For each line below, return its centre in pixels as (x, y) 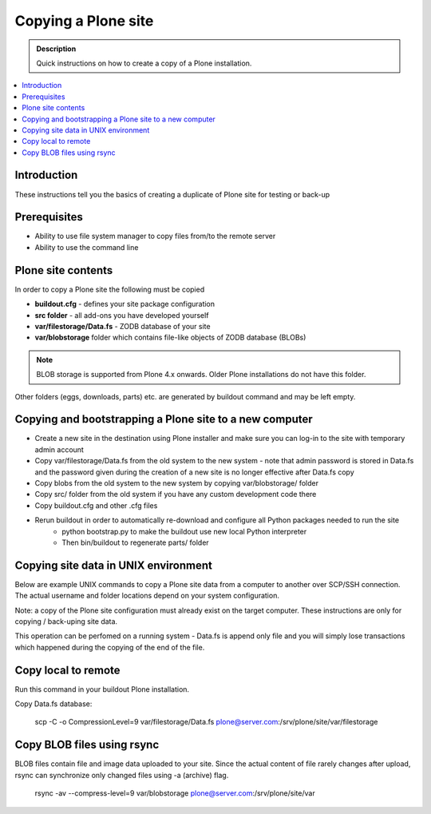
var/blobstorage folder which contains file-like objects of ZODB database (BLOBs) (170, 338)
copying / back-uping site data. (66, 621)
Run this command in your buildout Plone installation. (102, 689)
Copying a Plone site (84, 21)
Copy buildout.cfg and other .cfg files (96, 505)
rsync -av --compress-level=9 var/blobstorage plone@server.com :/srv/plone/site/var (175, 793)
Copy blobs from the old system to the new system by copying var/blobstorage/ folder (177, 482)
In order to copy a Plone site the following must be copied (110, 289)
